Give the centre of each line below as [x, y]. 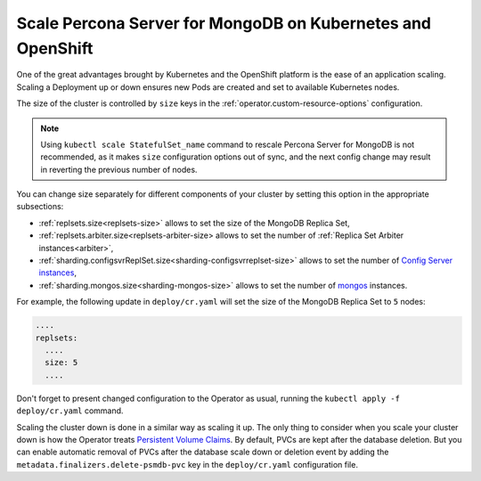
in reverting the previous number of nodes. [119, 169]
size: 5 [61, 363]
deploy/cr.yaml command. [70, 411]
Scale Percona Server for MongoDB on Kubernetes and [224, 23]
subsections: [40, 207]
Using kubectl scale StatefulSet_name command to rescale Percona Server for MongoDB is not [228, 144]
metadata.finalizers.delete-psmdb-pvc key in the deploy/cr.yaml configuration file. [187, 464]
